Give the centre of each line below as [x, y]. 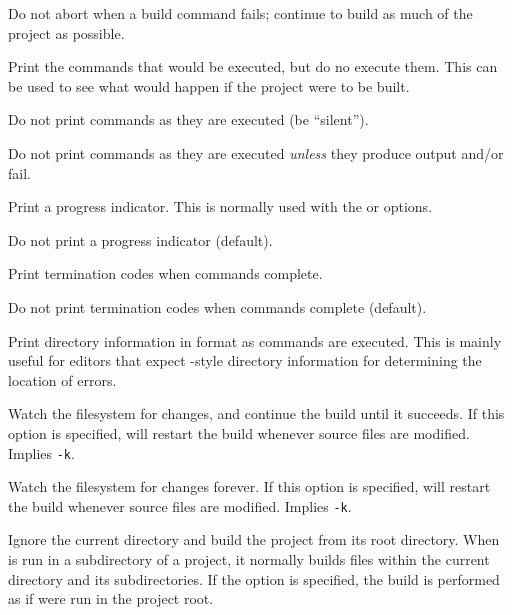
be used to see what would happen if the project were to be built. [209, 85]
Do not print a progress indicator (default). [140, 239]
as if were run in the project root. [111, 598]
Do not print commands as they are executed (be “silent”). [188, 119]
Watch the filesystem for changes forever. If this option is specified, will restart [249, 486]
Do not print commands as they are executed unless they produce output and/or [256, 152]
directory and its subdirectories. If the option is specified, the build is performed [254, 578]
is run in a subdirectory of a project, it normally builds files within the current [249, 559]
